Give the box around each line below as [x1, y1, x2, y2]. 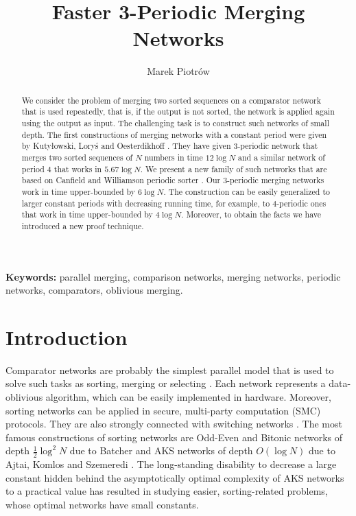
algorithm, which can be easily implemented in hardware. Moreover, [45, 390, 331, 404]
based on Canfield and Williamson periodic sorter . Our [21, 174, 221, 186]
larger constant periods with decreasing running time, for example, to [21, 197, 270, 209]
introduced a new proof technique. [21, 220, 144, 231]
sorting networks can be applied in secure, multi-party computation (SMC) [5, 403, 321, 417]
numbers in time [144, 151, 203, 163]
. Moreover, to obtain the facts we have [181, 209, 322, 220]
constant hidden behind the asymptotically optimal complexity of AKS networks [5, 470, 344, 484]
